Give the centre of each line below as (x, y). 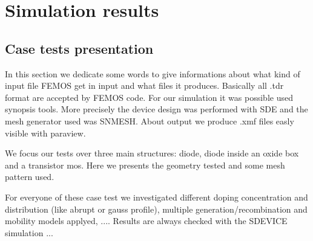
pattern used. (30, 177)
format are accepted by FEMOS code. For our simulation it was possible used (149, 97)
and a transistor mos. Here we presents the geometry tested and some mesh (145, 165)
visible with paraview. (45, 133)
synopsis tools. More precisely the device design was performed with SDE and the (156, 109)
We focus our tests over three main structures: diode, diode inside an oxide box (152, 153)
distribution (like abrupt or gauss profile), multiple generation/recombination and (156, 209)
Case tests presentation (79, 48)
